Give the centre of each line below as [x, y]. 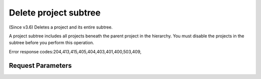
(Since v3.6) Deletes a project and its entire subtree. [61, 27]
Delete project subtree [55, 13]
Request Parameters [40, 65]
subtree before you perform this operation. [51, 43]
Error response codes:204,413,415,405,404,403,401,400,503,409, [75, 51]
